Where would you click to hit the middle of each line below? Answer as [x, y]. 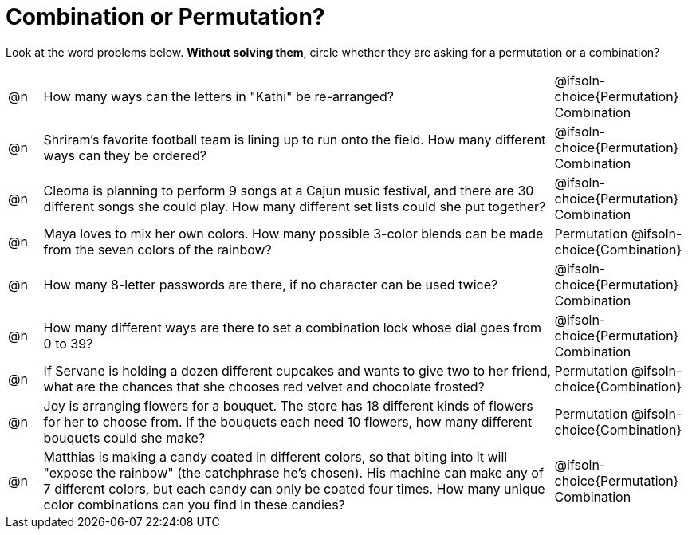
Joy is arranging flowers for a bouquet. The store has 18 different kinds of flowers [288, 405]
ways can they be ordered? [125, 155]
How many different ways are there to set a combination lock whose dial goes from [293, 327]
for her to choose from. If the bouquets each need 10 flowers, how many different [288, 421]
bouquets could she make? [124, 437]
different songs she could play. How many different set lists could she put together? [295, 206]
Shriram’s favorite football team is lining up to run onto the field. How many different [295, 139]
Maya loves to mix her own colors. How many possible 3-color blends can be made [293, 233]
